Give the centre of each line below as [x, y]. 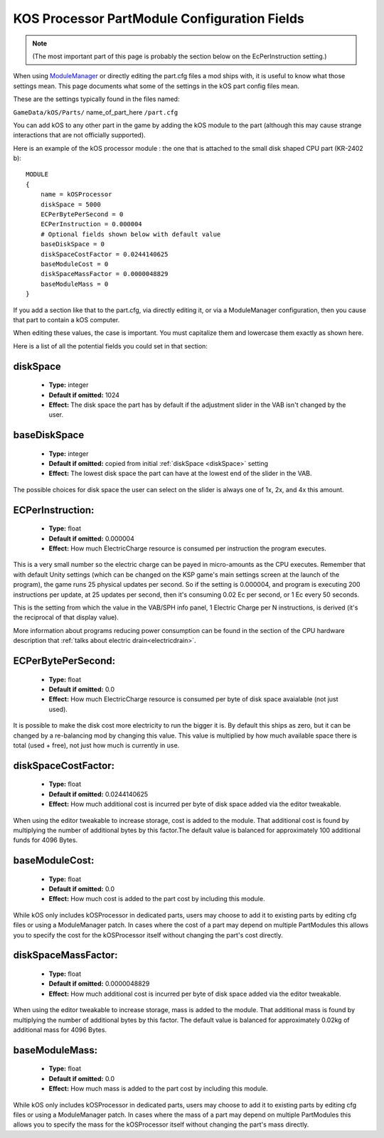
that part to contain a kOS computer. [66, 319]
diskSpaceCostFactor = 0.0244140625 [104, 254]
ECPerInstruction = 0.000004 [91, 224]
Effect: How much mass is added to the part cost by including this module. [158, 1089]
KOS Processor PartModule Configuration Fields [159, 18]
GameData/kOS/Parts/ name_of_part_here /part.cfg [96, 112]
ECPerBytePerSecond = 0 [82, 214]
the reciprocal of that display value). [66, 617]
